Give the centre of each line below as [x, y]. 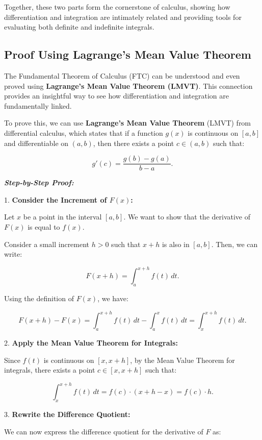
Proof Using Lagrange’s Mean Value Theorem [128, 54]
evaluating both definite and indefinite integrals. [79, 27]
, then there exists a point [134, 143]
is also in [176, 244]
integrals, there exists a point [50, 370]
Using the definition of [39, 298]
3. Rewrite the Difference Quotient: [67, 414]
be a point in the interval [62, 217]
